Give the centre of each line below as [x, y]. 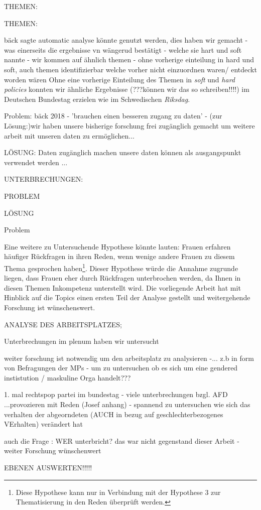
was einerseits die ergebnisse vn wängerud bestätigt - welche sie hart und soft [123, 49]
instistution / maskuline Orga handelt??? [68, 377]
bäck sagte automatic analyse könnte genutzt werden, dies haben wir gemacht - [126, 40]
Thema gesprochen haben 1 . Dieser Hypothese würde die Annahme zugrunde [121, 267]
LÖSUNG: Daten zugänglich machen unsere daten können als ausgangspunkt [123, 152]
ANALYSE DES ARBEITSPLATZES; [63, 324]
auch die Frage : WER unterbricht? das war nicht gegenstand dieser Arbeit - [122, 440]
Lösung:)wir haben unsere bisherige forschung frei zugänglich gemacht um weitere [129, 125]
